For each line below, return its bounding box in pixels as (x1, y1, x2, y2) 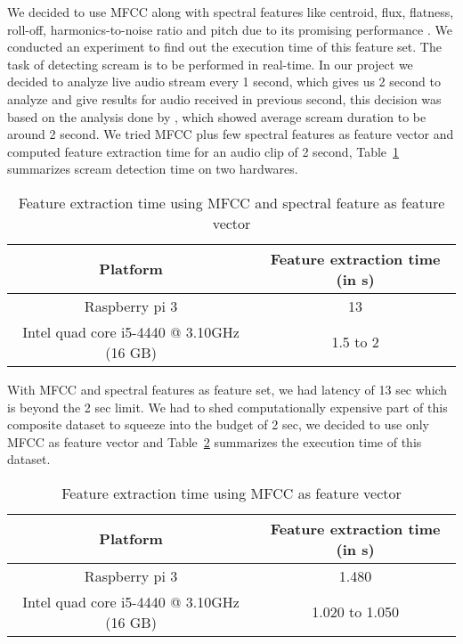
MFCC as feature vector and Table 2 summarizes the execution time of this (7, 432, 422, 451)
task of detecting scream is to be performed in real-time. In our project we (7, 54, 413, 73)
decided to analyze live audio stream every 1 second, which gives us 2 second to (7, 72, 441, 91)
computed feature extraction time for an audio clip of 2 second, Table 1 (7, 142, 400, 160)
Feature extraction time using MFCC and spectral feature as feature (18, 192, 445, 213)
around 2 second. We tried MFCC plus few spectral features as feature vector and (7, 125, 454, 143)
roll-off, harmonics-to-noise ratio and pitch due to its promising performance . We (7, 20, 452, 38)
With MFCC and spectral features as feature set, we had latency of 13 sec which (7, 379, 448, 398)
